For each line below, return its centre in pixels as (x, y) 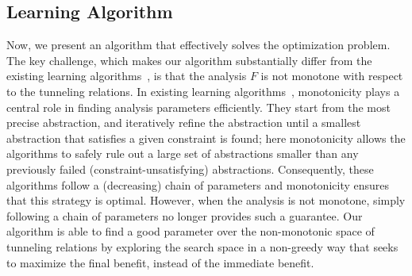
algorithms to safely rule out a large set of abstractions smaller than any (183, 153)
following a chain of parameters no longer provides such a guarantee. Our (185, 215)
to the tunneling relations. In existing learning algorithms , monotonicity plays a (203, 91)
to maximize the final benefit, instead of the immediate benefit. (160, 262)
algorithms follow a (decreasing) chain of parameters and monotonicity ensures (198, 184)
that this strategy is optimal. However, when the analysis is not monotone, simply (206, 200)
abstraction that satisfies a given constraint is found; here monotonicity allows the (206, 138)
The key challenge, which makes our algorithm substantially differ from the (189, 60)
